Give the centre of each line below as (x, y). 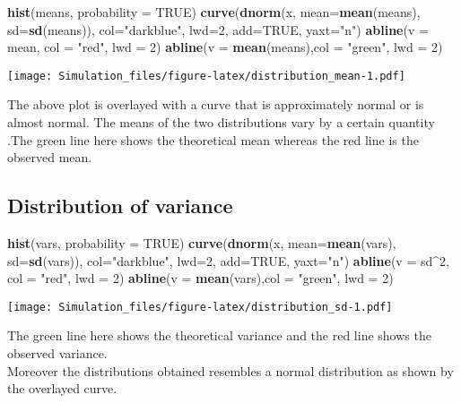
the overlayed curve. (62, 388)
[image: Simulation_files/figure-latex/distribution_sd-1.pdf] (200, 307)
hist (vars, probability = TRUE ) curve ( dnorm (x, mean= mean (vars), (202, 243)
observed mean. (50, 157)
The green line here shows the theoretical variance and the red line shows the (219, 335)
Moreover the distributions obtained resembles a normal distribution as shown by (230, 370)
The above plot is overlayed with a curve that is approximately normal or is (216, 104)
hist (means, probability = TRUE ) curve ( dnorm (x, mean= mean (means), (214, 12)
